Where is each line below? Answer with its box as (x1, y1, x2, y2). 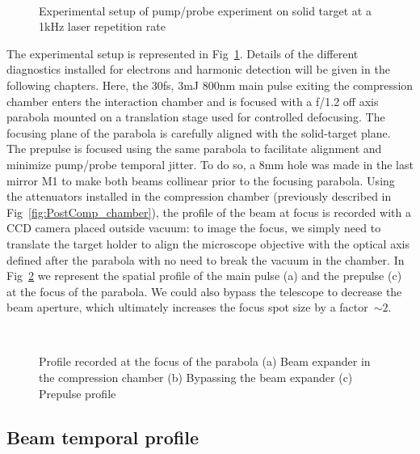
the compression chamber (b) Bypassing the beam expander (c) (39, 369, 353, 386)
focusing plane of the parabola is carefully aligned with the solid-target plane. (6, 124, 391, 141)
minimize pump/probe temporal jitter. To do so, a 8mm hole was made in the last (6, 155, 414, 172)
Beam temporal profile (6, 424, 199, 449)
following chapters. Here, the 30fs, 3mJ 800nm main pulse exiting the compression (6, 76, 414, 93)
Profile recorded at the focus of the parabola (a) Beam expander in (39, 353, 371, 370)
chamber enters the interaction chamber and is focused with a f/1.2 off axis (6, 92, 379, 109)
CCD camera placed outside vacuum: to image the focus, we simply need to (6, 219, 381, 236)
